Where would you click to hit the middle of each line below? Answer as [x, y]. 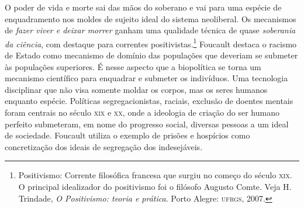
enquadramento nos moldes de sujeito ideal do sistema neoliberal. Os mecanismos [151, 18]
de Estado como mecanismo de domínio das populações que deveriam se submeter [151, 55]
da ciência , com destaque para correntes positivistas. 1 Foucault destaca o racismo [151, 43]
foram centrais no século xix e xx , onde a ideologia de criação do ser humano [142, 112]
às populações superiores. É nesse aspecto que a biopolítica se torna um [133, 66]
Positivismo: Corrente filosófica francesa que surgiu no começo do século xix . [155, 175]
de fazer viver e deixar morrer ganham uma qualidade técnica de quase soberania [150, 30]
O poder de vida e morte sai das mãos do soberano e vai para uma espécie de [143, 7]
